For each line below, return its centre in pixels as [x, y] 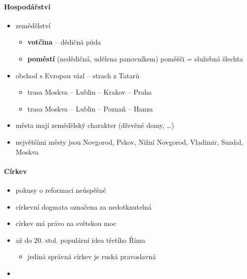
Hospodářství [27, 6]
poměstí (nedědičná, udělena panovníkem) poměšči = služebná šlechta [135, 58]
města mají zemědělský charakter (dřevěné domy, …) [95, 125]
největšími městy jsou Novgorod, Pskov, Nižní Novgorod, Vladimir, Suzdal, [129, 141]
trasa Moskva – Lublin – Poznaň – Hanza [90, 108]
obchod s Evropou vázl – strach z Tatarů [77, 75]
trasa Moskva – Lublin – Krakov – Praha [90, 92]
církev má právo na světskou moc [66, 223]
